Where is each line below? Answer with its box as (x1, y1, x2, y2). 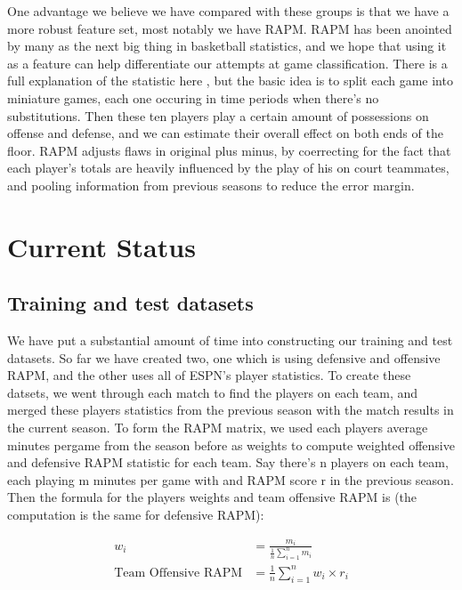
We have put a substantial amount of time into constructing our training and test (7, 331, 453, 350)
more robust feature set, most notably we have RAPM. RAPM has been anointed (7, 19, 452, 37)
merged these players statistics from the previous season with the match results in (7, 400, 454, 419)
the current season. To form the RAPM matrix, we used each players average (7, 418, 428, 437)
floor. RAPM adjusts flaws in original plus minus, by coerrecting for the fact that (7, 141, 451, 159)
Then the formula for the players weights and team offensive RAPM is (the (7, 488, 417, 506)
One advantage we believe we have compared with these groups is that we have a (7, 2, 450, 20)
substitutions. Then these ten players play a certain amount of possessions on (7, 106, 429, 125)
